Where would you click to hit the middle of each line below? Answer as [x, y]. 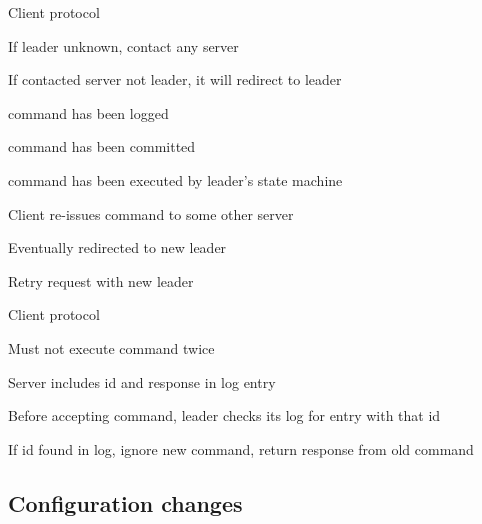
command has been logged [88, 112]
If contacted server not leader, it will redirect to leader [175, 79]
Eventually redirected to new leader [117, 247]
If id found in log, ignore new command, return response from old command [241, 448]
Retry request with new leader [101, 280]
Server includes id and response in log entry [142, 381]
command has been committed [102, 146]
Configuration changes [125, 502]
